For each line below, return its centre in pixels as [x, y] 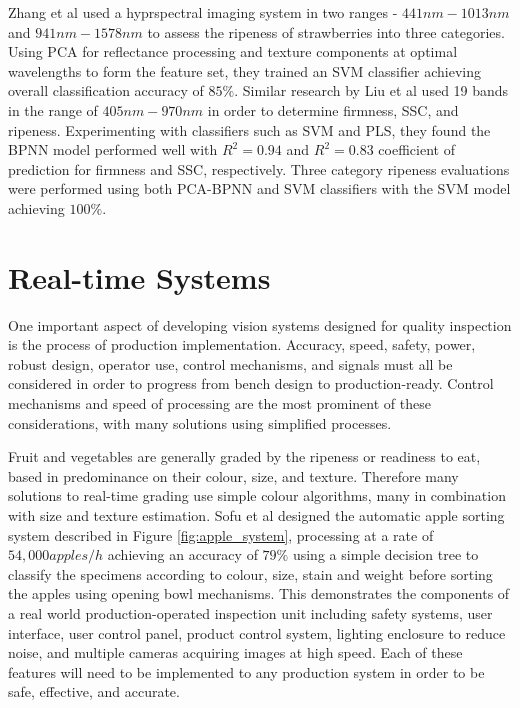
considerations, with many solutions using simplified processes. [200, 422]
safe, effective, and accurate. [94, 691]
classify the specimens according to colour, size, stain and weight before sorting [250, 573]
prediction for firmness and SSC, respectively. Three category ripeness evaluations [259, 168]
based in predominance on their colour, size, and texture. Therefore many [233, 475]
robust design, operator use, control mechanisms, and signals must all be [230, 363]
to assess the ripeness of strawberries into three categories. [326, 31]
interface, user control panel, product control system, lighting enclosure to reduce [257, 632]
